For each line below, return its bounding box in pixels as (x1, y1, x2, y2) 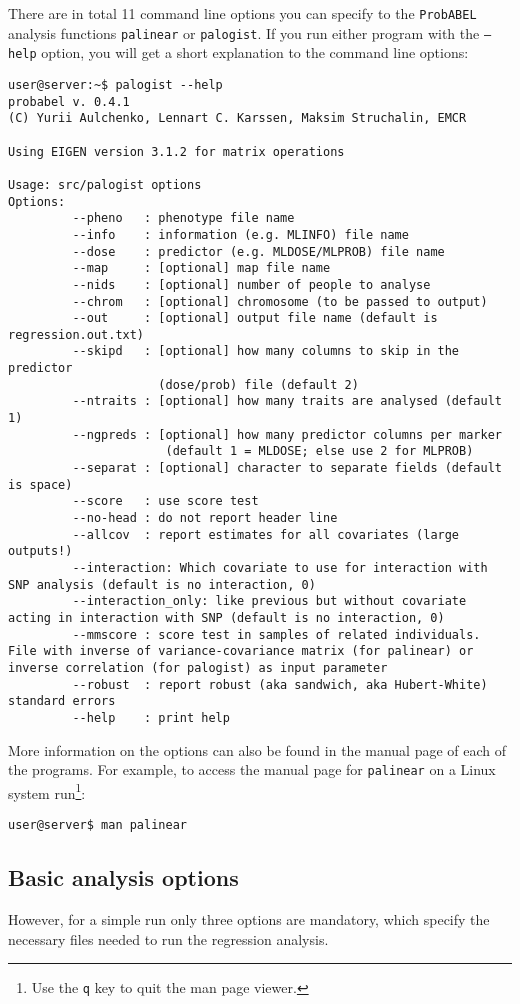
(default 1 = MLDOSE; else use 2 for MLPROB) (165, 444, 474, 459)
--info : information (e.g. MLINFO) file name (72, 227, 409, 242)
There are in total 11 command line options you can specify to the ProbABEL (8, 3, 477, 23)
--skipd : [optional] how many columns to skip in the (72, 344, 460, 359)
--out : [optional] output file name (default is (72, 311, 438, 326)
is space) (8, 477, 73, 492)
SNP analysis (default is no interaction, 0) (8, 577, 316, 592)
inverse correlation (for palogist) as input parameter (8, 660, 388, 675)
